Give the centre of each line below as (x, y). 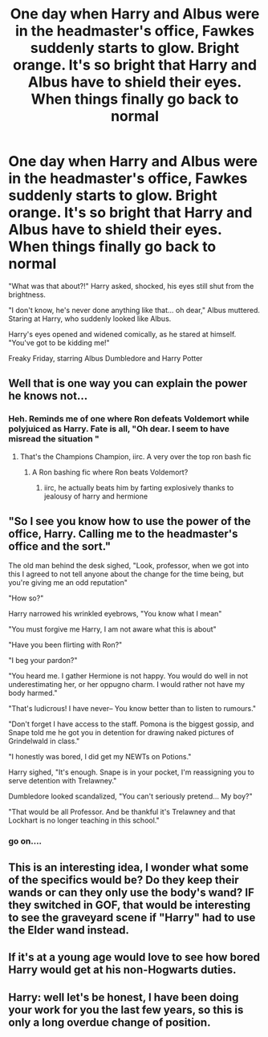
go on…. (25, 841)
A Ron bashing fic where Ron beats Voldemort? (110, 472)
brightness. (27, 295)
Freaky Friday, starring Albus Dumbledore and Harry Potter (106, 358)
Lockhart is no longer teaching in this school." (84, 820)
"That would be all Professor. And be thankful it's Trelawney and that (122, 812)
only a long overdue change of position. (110, 1022)
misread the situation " (54, 439)
